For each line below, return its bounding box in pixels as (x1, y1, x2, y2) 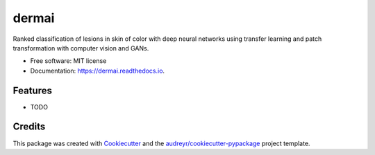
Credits (12, 121, 46, 133)
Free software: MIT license (30, 57, 107, 65)
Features (12, 84, 52, 96)
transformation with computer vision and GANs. (12, 44, 149, 52)
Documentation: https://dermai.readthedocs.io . (30, 66, 165, 75)
